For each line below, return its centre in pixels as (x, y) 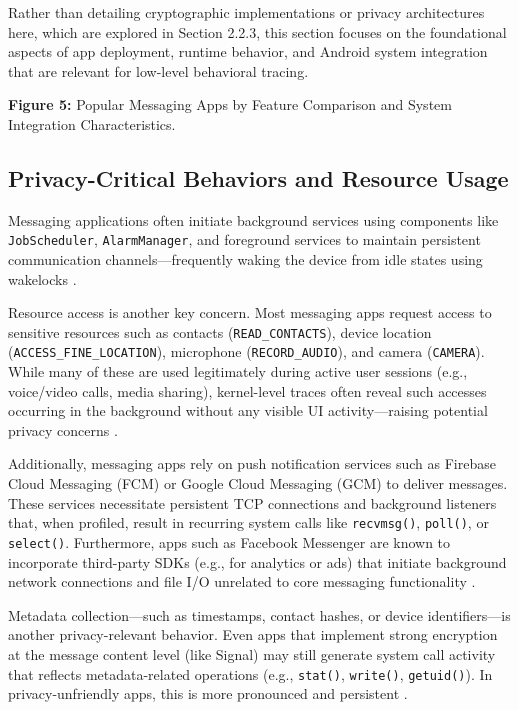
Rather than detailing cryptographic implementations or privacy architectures (246, 12)
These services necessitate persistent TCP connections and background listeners (252, 502)
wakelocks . (42, 278)
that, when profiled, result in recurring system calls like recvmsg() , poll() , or (248, 522)
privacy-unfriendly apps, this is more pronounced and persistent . (208, 693)
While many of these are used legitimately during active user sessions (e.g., (238, 371)
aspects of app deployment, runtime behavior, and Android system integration (248, 51)
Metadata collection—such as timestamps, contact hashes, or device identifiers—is (259, 614)
